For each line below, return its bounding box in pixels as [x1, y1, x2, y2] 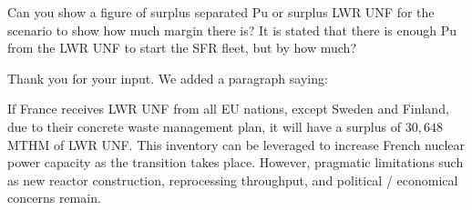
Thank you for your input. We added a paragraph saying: [7, 68, 328, 87]
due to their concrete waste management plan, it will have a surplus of [7, 116, 401, 135]
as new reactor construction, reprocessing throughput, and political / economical [7, 170, 458, 189]
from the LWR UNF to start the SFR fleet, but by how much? [7, 38, 356, 57]
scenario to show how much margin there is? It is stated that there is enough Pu [7, 20, 457, 39]
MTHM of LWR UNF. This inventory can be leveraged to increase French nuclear [7, 135, 465, 154]
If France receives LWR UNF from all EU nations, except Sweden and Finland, [7, 99, 449, 118]
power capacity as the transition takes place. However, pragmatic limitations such [7, 153, 464, 172]
